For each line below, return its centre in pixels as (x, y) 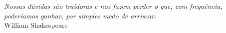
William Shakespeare (36, 25)
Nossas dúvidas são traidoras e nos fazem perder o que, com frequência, (113, 6)
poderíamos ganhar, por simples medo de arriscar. (80, 15)
